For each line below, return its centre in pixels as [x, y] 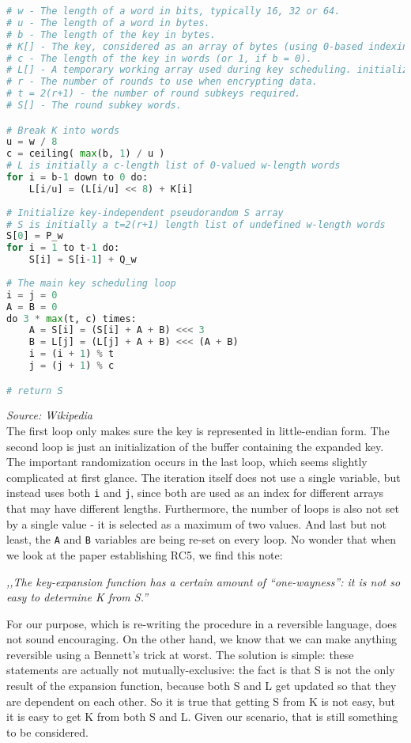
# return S [35, 390]
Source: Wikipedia [50, 415]
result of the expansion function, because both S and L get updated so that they [202, 686]
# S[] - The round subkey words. [94, 105]
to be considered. [47, 732]
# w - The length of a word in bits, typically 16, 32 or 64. [173, 11]
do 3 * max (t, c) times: [72, 318]
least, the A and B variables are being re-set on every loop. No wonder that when [202, 539]
